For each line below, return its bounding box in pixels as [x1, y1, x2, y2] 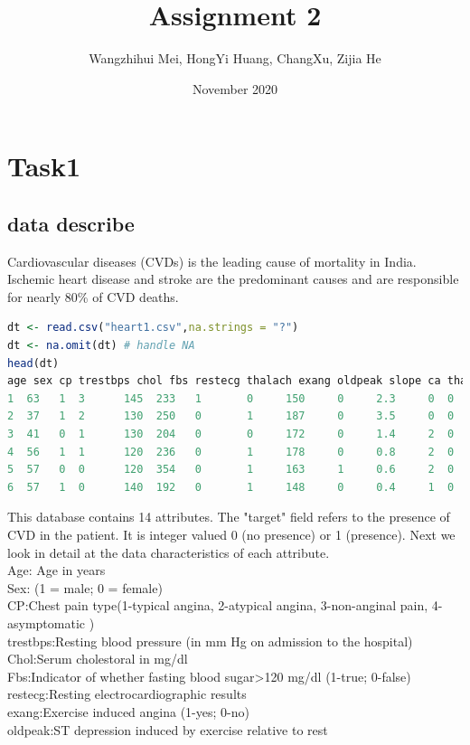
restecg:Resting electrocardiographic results [7, 684, 247, 703]
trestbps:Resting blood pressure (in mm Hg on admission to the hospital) [7, 631, 413, 650]
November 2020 [192, 79, 278, 98]
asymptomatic [7, 613, 86, 632]
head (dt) [7, 356, 60, 370]
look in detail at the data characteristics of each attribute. [7, 542, 330, 561]
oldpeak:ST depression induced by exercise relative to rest [7, 720, 328, 739]
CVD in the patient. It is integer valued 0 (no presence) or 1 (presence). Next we [7, 525, 456, 544]
